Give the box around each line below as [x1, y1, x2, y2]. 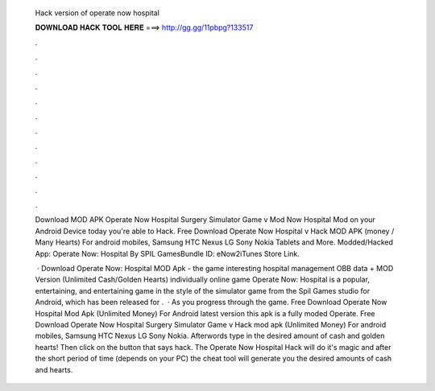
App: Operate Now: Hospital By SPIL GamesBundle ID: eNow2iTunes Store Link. [35, 249, 300, 258]
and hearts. [35, 364, 73, 374]
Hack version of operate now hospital [35, 8, 160, 18]
